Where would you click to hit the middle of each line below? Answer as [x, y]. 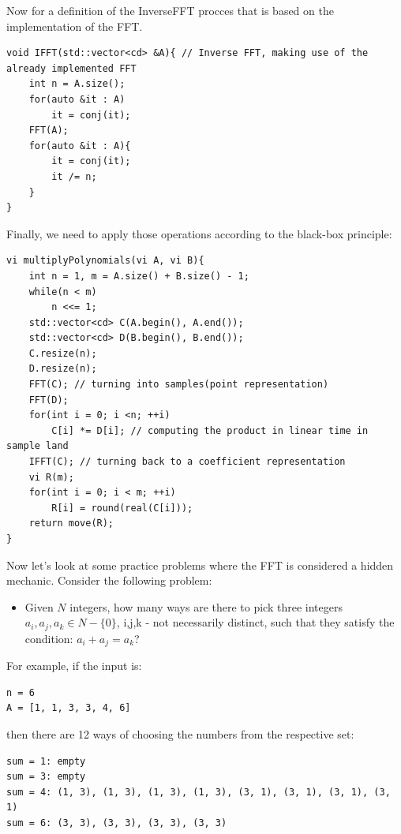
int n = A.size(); [77, 84]
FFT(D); [49, 400]
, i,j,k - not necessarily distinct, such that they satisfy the [255, 622]
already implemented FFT [71, 68]
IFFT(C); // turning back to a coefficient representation [187, 462]
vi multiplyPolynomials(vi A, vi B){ [105, 261]
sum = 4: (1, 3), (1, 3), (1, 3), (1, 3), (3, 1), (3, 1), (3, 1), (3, [199, 792]
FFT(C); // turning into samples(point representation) [179, 385]
